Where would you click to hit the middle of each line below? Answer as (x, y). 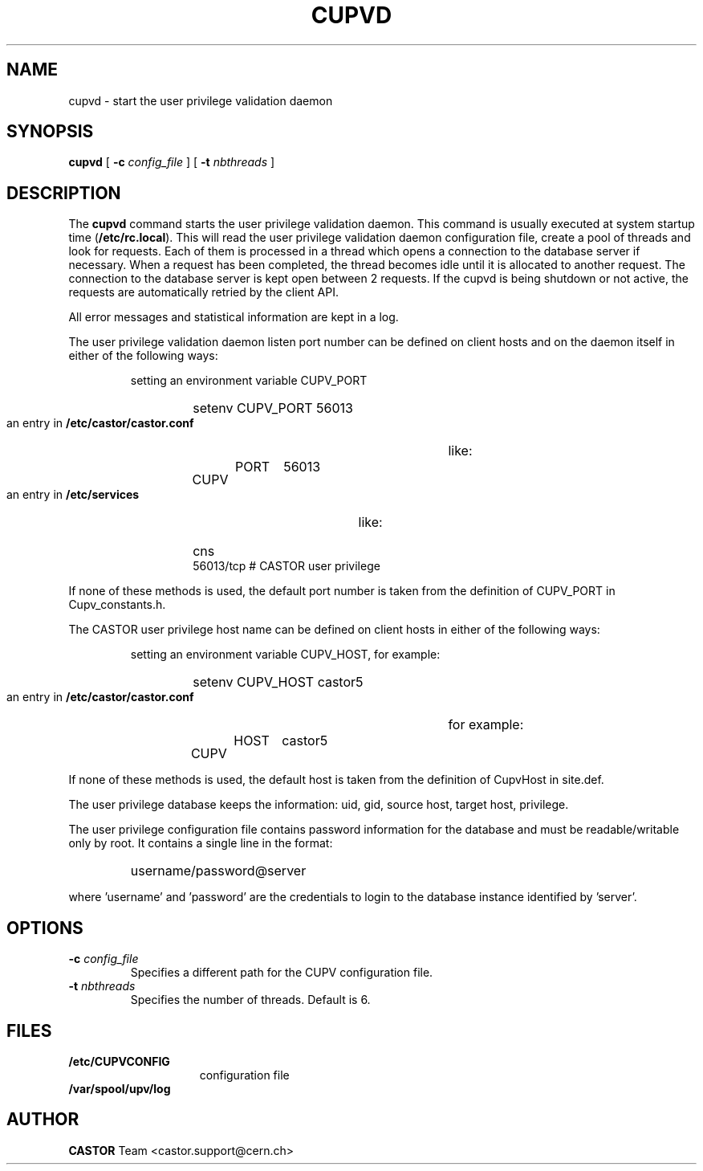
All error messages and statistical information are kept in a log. (234, 317)
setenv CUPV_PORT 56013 (273, 408)
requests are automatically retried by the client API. (203, 292)
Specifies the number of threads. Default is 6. (250, 1000)
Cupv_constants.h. (117, 605)
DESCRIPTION (64, 193)
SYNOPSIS (50, 132)
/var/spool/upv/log (120, 1088)
